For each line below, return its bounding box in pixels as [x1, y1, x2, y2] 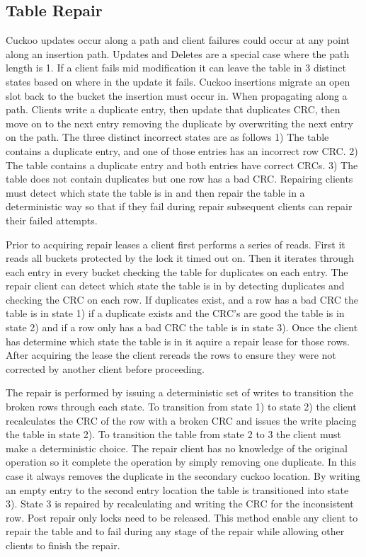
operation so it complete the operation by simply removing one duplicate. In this [6, 454, 357, 469]
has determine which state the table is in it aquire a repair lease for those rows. [6, 333, 350, 348]
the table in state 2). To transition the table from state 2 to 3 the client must [6, 427, 342, 442]
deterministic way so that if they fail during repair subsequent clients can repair [6, 199, 353, 214]
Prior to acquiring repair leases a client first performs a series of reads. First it [6, 236, 345, 251]
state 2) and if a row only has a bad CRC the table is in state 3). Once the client [6, 320, 358, 335]
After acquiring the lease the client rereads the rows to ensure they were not [6, 348, 336, 362]
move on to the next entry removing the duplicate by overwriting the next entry [6, 115, 353, 130]
